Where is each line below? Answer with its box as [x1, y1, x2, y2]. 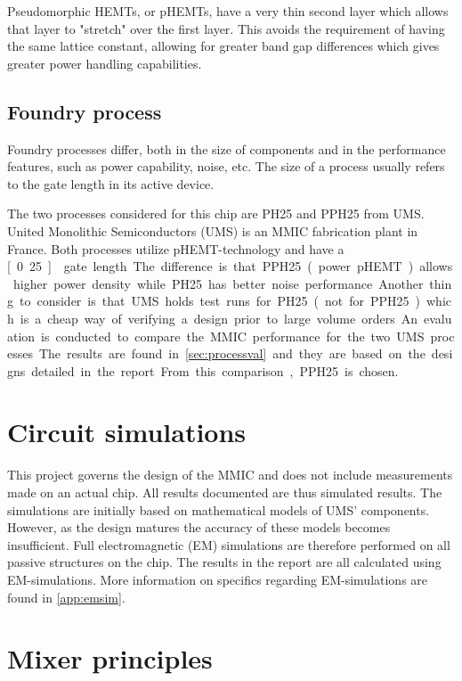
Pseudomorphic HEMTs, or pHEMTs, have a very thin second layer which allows [7, 2, 449, 20]
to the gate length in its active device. [7, 174, 215, 193]
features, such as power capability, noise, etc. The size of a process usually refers [7, 157, 445, 176]
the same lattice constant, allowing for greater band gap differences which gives [7, 37, 440, 55]
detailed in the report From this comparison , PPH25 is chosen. [31, 361, 399, 380]
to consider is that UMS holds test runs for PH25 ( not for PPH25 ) [19, 291, 420, 310]
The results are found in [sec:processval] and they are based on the [38, 344, 426, 363]
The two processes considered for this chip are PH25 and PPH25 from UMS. [7, 204, 425, 223]
